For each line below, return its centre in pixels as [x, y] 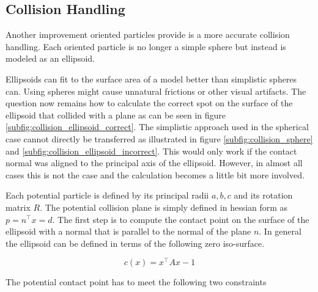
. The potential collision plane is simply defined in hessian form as [164, 207]
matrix [18, 207]
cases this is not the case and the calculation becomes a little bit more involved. [155, 174]
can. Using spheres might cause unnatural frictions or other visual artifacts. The [156, 91]
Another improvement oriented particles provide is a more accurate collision [148, 35]
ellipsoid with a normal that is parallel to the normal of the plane [128, 231]
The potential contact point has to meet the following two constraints [136, 282]
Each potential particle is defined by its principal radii [107, 195]
